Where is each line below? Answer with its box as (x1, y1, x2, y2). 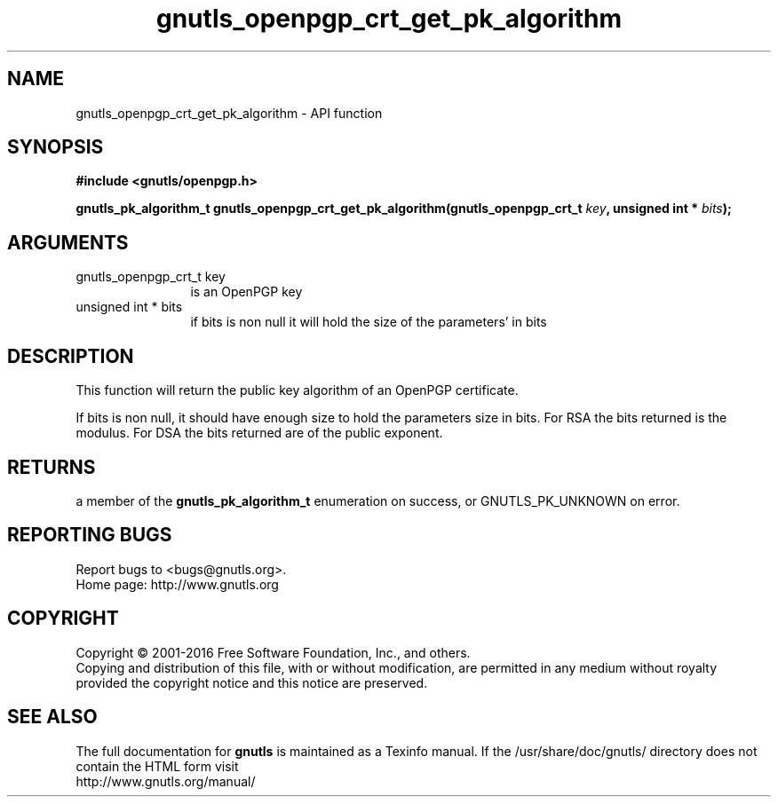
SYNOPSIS (7, 136, 104, 159)
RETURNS (7, 455, 96, 478)
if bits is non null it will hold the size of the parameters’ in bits (190, 314, 547, 330)
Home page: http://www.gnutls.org (75, 576, 279, 592)
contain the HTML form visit (75, 758, 239, 774)
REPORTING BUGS (7, 524, 172, 547)
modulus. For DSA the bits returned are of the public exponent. (75, 425, 443, 441)
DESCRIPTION (7, 344, 134, 367)
